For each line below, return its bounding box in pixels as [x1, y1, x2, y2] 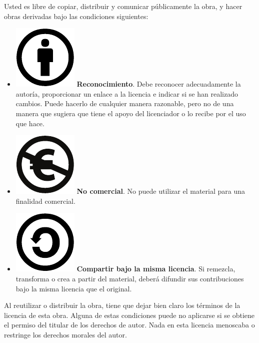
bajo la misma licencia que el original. [15, 283, 132, 293]
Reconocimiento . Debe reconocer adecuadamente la [76, 79, 241, 89]
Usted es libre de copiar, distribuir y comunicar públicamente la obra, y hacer [4, 1, 242, 11]
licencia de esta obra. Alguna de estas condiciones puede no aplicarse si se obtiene [4, 309, 255, 320]
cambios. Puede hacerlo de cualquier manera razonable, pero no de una [15, 98, 234, 109]
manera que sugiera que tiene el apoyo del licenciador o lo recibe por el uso [15, 108, 246, 118]
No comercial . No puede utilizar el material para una [76, 186, 245, 196]
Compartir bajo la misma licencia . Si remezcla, [76, 263, 235, 274]
